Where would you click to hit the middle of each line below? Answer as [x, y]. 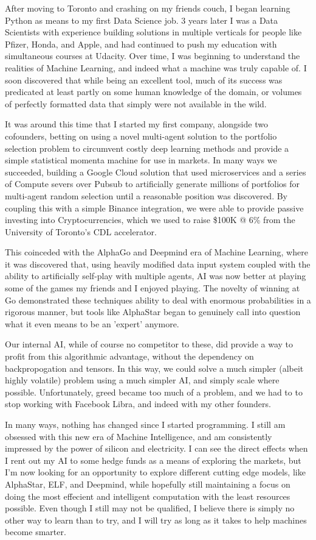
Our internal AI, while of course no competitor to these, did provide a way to [149, 344]
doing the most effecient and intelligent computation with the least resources [148, 496]
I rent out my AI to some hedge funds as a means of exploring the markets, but [153, 460]
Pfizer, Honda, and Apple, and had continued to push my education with [141, 44]
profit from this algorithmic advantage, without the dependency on [129, 356]
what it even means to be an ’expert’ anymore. [92, 323]
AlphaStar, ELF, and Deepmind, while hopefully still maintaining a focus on [148, 484]
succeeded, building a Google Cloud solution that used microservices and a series [156, 172]
